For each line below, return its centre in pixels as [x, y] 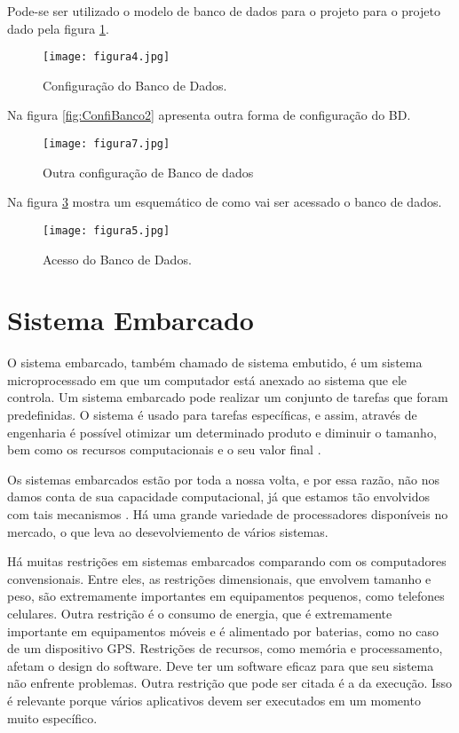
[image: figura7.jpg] [107, 144]
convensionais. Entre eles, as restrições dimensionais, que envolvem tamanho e [219, 578]
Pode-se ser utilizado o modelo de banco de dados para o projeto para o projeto [224, 11]
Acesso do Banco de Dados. [117, 259]
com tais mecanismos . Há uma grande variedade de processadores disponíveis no [228, 514]
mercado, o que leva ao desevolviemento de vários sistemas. [168, 531]
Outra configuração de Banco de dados [148, 172]
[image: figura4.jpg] [107, 57]
